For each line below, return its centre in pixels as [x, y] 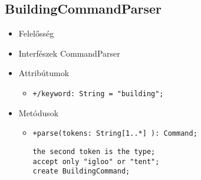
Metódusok [39, 112]
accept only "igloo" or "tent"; [96, 161]
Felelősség [36, 33]
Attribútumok [44, 73]
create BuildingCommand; [81, 171]
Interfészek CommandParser [69, 53]
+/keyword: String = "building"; [98, 94]
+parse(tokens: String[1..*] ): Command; [115, 134]
